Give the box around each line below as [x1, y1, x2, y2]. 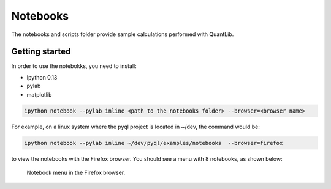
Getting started [11, 46, 71, 57]
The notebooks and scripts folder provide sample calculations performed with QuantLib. [11, 31, 234, 38]
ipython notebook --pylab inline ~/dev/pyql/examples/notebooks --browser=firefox [24, 139, 283, 146]
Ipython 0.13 [26, 73, 58, 81]
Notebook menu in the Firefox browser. [26, 169, 126, 176]
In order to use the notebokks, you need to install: [11, 62, 137, 70]
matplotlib [26, 91, 52, 98]
